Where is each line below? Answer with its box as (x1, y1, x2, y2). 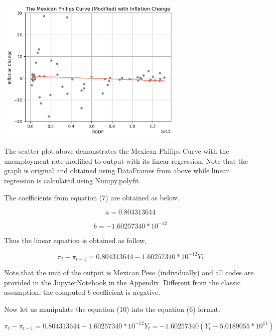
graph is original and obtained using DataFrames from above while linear (4, 165, 229, 176)
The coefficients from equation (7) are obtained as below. (4, 192, 180, 202)
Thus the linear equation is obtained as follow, (4, 235, 147, 245)
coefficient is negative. (93, 287, 161, 297)
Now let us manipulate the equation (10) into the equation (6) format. (4, 303, 221, 314)
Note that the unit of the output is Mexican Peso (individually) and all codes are (4, 267, 254, 278)
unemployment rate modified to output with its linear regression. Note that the (4, 155, 248, 166)
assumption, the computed (4, 287, 85, 297)
